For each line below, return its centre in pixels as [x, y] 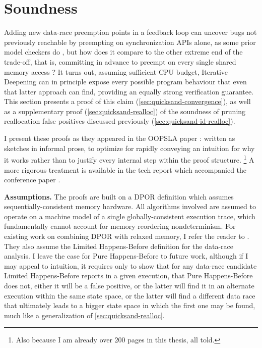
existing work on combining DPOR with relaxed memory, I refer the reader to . [127, 236]
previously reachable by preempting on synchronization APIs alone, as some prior [130, 42]
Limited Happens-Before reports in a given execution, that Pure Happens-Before [128, 276]
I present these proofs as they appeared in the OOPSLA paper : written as [120, 138]
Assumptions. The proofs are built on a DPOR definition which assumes [119, 196]
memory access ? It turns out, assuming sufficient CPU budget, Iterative [116, 71]
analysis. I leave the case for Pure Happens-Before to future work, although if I [126, 256]
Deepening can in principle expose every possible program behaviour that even [125, 82]
